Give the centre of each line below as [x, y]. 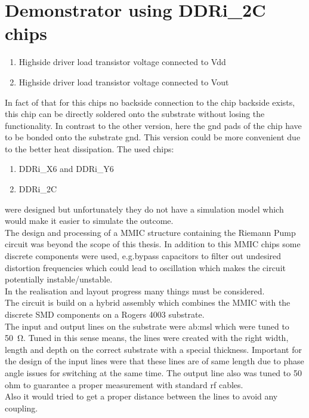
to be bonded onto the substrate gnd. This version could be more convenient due [153, 137]
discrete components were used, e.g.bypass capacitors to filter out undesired [143, 256]
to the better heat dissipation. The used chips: [89, 148]
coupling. [21, 408]
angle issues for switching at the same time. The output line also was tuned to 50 [153, 372]
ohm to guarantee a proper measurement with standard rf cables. [124, 384]
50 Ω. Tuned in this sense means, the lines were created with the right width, [147, 338]
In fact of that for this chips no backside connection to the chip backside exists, [150, 102]
